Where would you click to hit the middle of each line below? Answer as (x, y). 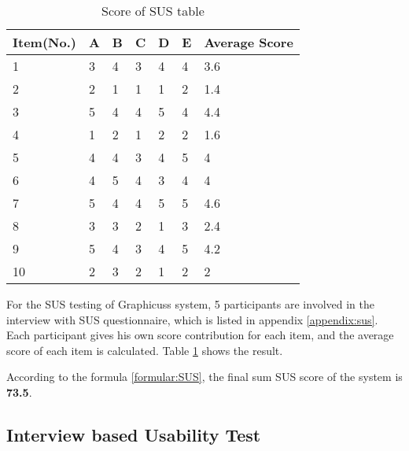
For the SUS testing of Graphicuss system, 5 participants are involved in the (190, 304)
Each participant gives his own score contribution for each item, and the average (200, 335)
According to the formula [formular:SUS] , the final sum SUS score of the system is (204, 377)
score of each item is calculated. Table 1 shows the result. (145, 350)
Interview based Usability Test (134, 434)
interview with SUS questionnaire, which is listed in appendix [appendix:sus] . (192, 319)
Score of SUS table (153, 11)
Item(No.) (44, 42)
